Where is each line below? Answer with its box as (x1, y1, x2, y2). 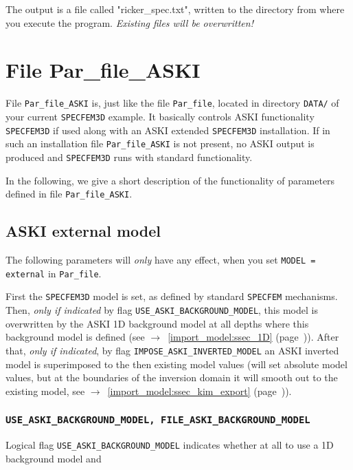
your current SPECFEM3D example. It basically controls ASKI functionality (5, 109, 315, 123)
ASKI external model (5, 220, 161, 242)
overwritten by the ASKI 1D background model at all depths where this (5, 316, 309, 330)
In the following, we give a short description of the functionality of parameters (5, 173, 335, 187)
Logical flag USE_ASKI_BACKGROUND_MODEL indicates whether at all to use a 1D (5, 438, 334, 452)
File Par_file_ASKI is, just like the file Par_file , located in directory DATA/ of (5, 96, 339, 110)
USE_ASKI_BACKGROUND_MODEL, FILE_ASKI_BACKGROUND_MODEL (5, 414, 310, 426)
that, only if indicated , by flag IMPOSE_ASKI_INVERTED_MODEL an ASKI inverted (5, 343, 339, 357)
